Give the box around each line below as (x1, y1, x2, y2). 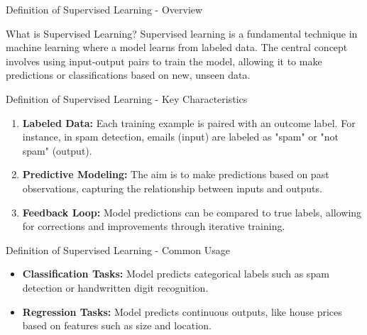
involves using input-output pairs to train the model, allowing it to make (6, 53, 322, 68)
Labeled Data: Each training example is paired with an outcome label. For (22, 115, 356, 130)
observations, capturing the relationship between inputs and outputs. (22, 180, 322, 195)
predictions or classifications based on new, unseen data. (6, 67, 251, 82)
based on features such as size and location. (22, 318, 212, 333)
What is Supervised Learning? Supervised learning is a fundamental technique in (6, 26, 358, 40)
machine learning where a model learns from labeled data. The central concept (6, 40, 348, 55)
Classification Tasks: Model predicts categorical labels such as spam (22, 266, 329, 281)
